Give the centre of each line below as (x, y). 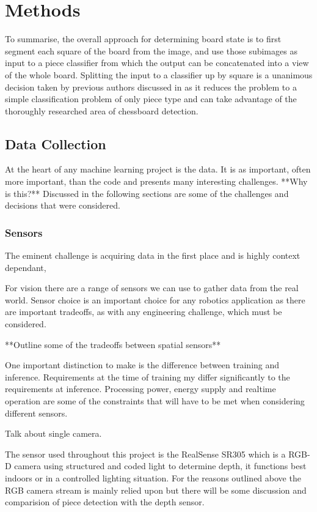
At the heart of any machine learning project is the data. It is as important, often (158, 169)
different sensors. (36, 413)
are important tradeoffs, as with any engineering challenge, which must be (144, 312)
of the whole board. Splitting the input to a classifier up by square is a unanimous (159, 74)
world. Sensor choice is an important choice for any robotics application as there (155, 299)
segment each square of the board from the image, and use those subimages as (151, 50)
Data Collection (56, 143)
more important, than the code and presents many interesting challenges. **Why (156, 181)
